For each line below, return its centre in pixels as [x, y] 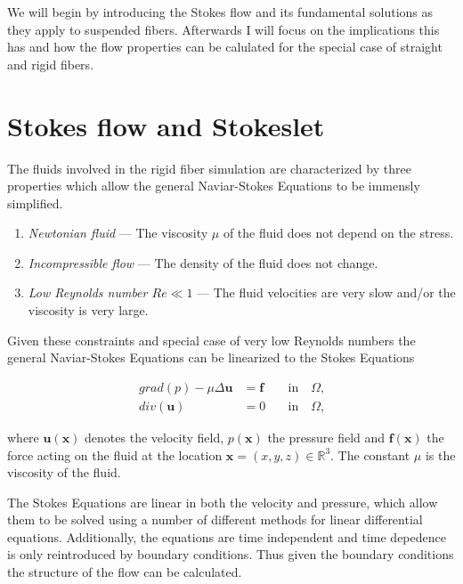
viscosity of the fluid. [64, 472]
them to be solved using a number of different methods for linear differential [215, 519]
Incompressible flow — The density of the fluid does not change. [203, 262]
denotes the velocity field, [154, 437]
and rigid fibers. [51, 64]
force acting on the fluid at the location [115, 454]
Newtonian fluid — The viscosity [118, 233]
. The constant [370, 454]
